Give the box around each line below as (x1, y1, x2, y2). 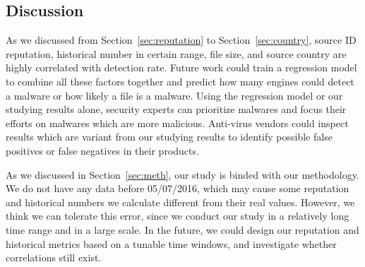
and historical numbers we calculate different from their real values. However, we (6, 194, 355, 209)
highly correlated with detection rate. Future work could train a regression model (6, 60, 357, 75)
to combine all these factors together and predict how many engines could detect (6, 73, 354, 88)
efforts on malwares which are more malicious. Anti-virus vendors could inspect (6, 115, 349, 130)
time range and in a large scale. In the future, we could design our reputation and (6, 222, 359, 237)
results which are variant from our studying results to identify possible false (6, 129, 333, 144)
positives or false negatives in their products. (6, 143, 199, 158)
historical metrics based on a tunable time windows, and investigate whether (6, 236, 337, 251)
